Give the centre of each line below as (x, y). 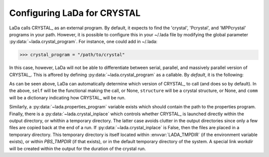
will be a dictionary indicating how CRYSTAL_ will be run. (67, 97)
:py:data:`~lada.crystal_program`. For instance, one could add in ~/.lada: (83, 42)
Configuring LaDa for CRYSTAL (75, 13)
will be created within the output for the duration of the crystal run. (78, 149)
